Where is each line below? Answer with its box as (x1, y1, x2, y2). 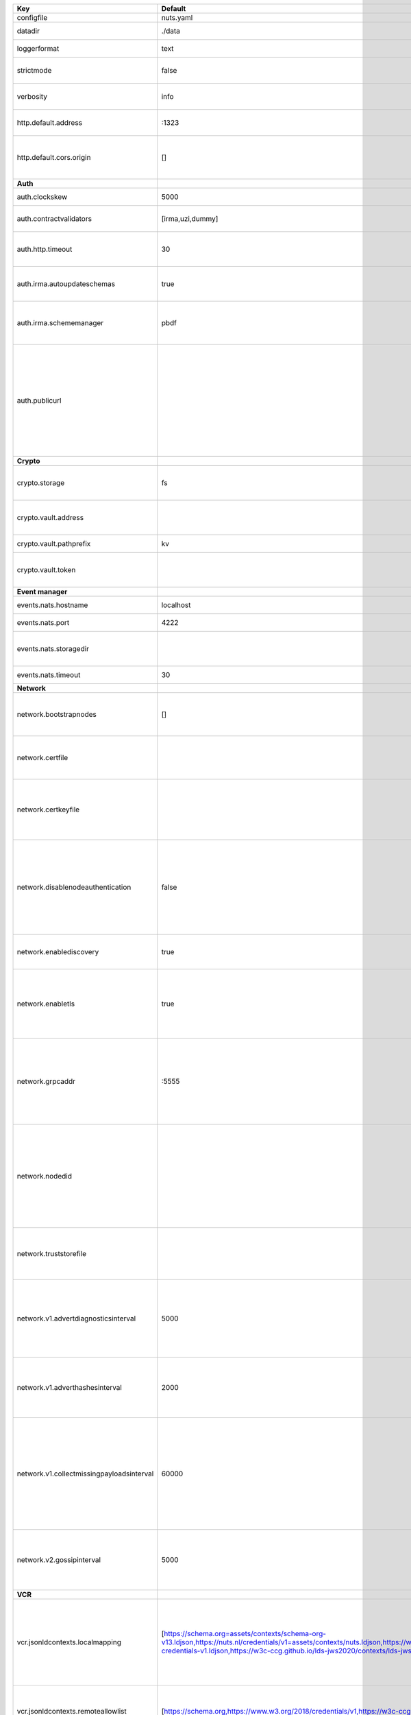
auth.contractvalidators (16, 214, 92, 223)
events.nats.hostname (16, 600, 88, 610)
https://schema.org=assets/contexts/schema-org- (163, 1629, 327, 1638)
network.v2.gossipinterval (16, 1555, 101, 1564)
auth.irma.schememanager (16, 318, 104, 327)
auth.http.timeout (16, 244, 73, 254)
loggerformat (16, 44, 60, 53)
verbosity (16, 92, 48, 101)
